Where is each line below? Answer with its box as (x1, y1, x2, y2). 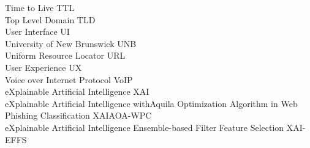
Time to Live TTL (5, 1, 75, 13)
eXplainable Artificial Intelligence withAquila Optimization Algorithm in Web (5, 97, 298, 109)
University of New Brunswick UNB (5, 37, 137, 50)
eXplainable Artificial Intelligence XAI (5, 85, 149, 98)
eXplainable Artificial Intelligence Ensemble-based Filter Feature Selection (5, 120, 284, 133)
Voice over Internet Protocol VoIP (5, 73, 133, 86)
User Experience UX (5, 61, 82, 73)
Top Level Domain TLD (5, 13, 96, 26)
